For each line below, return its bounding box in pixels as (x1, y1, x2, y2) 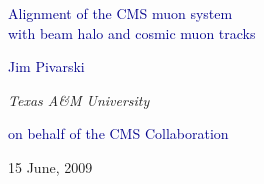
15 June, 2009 (8, 156, 93, 177)
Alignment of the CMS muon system (8, 3, 233, 23)
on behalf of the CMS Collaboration (8, 123, 229, 144)
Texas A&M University (8, 89, 150, 110)
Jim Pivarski (8, 56, 85, 77)
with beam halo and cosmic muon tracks (8, 22, 256, 43)
